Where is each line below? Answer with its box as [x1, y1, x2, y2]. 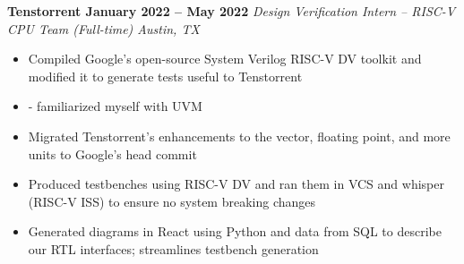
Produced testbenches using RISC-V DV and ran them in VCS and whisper [28, 175, 444, 193]
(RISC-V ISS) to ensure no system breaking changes [28, 192, 316, 210]
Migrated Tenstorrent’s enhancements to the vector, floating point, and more [28, 126, 451, 145]
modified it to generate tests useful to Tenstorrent [28, 66, 303, 85]
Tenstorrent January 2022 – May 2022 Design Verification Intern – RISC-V [7, 2, 456, 20]
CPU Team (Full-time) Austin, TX [7, 19, 200, 38]
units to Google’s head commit [28, 144, 197, 163]
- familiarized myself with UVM [28, 97, 202, 115]
